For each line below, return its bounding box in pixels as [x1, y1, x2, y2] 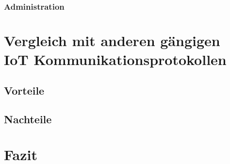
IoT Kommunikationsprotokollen [4, 49, 227, 69]
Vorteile [4, 82, 45, 98]
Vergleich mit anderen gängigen [4, 31, 220, 50]
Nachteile [4, 111, 52, 126]
